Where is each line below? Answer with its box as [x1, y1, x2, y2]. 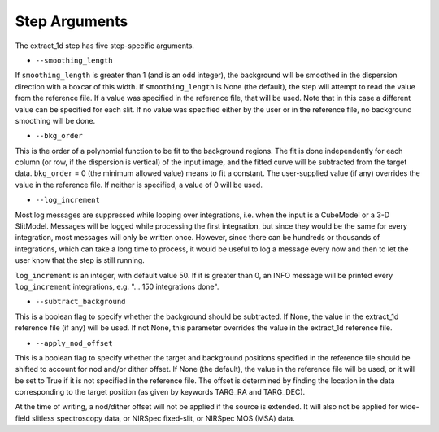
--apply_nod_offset [35, 338, 113, 347]
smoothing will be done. [15, 116, 96, 125]
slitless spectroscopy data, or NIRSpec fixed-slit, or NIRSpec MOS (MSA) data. [31, 413, 296, 423]
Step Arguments [15, 12, 128, 30]
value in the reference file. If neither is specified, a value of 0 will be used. [15, 180, 263, 190]
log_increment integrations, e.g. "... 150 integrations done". [15, 281, 219, 291]
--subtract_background [35, 297, 126, 307]
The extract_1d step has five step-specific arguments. [15, 41, 195, 50]
